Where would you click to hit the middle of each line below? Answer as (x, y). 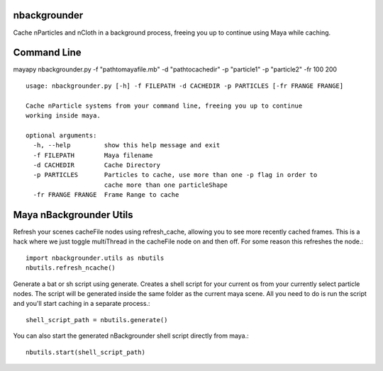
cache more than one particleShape (166, 185)
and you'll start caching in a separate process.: (82, 304)
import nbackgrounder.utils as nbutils (95, 258)
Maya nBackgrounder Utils (73, 215)
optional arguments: (61, 135)
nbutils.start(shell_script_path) (85, 352)
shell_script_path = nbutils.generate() (97, 320)
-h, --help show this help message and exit (127, 145)
